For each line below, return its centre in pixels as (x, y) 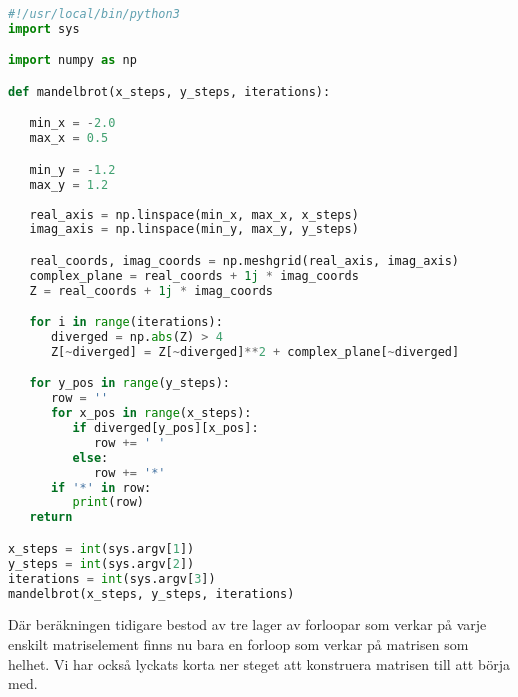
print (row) (108, 502)
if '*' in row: (101, 487)
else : (90, 457)
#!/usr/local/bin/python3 (94, 14)
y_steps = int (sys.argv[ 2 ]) (101, 563)
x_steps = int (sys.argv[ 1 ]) (101, 548)
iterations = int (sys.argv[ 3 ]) (112, 578)
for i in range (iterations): (126, 322)
